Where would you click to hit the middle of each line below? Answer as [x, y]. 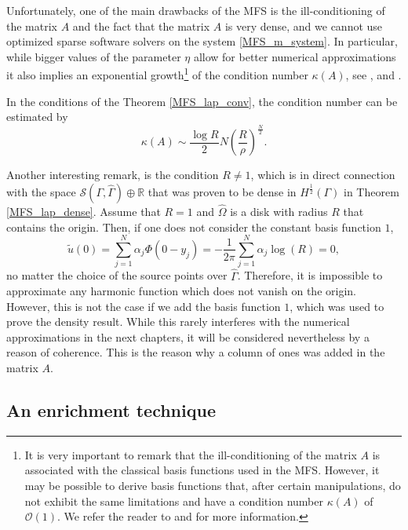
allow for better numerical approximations [295, 56]
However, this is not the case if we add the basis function [144, 306]
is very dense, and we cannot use [304, 26]
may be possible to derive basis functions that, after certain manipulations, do [213, 486]
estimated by [37, 117]
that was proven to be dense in [222, 191]
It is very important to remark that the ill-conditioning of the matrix [191, 454]
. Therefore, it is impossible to [310, 275]
